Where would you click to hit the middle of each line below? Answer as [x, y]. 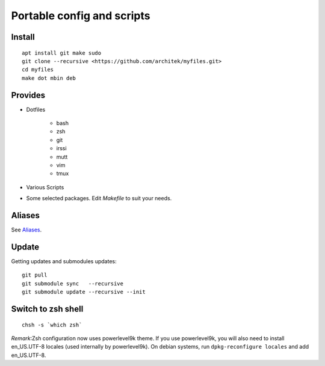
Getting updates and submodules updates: [64, 261]
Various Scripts [45, 187]
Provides [28, 95]
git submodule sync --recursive [73, 283]
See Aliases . [26, 230]
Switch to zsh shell [47, 309]
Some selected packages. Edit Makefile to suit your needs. [99, 198]
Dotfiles [36, 109]
